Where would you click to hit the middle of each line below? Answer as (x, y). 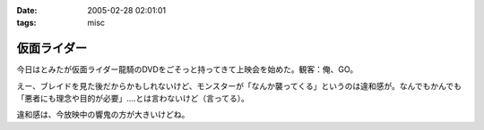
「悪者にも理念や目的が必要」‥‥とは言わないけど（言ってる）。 (133, 99)
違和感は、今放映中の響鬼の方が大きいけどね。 (103, 115)
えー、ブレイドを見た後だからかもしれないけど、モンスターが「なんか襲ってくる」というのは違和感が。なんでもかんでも (239, 85)
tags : (26, 23)
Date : (27, 10)
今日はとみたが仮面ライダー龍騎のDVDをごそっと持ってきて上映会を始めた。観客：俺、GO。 (187, 69)
